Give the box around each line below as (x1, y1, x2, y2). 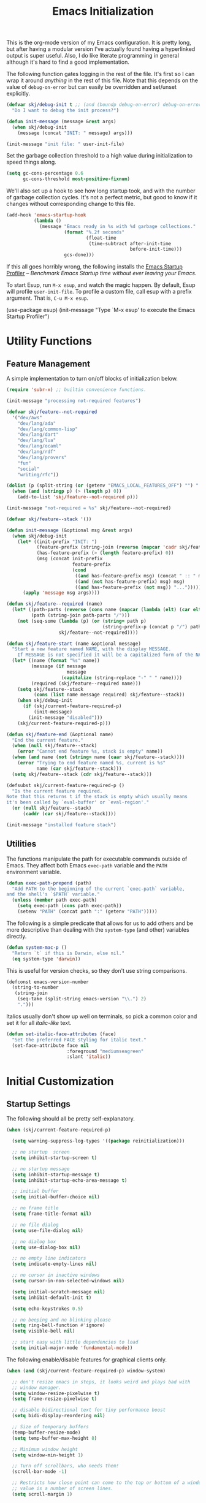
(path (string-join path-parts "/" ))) (31, 612, 131, 618)
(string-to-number (12, 984, 59, 991)
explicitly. (6, 90, 31, 97)
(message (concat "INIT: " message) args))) (17, 130, 133, 136)
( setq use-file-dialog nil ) (12, 1227, 84, 1233)
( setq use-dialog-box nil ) (12, 1244, 81, 1250)
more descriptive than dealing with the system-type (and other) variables (6, 926, 189, 933)
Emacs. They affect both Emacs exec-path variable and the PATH (6, 861, 167, 869)
